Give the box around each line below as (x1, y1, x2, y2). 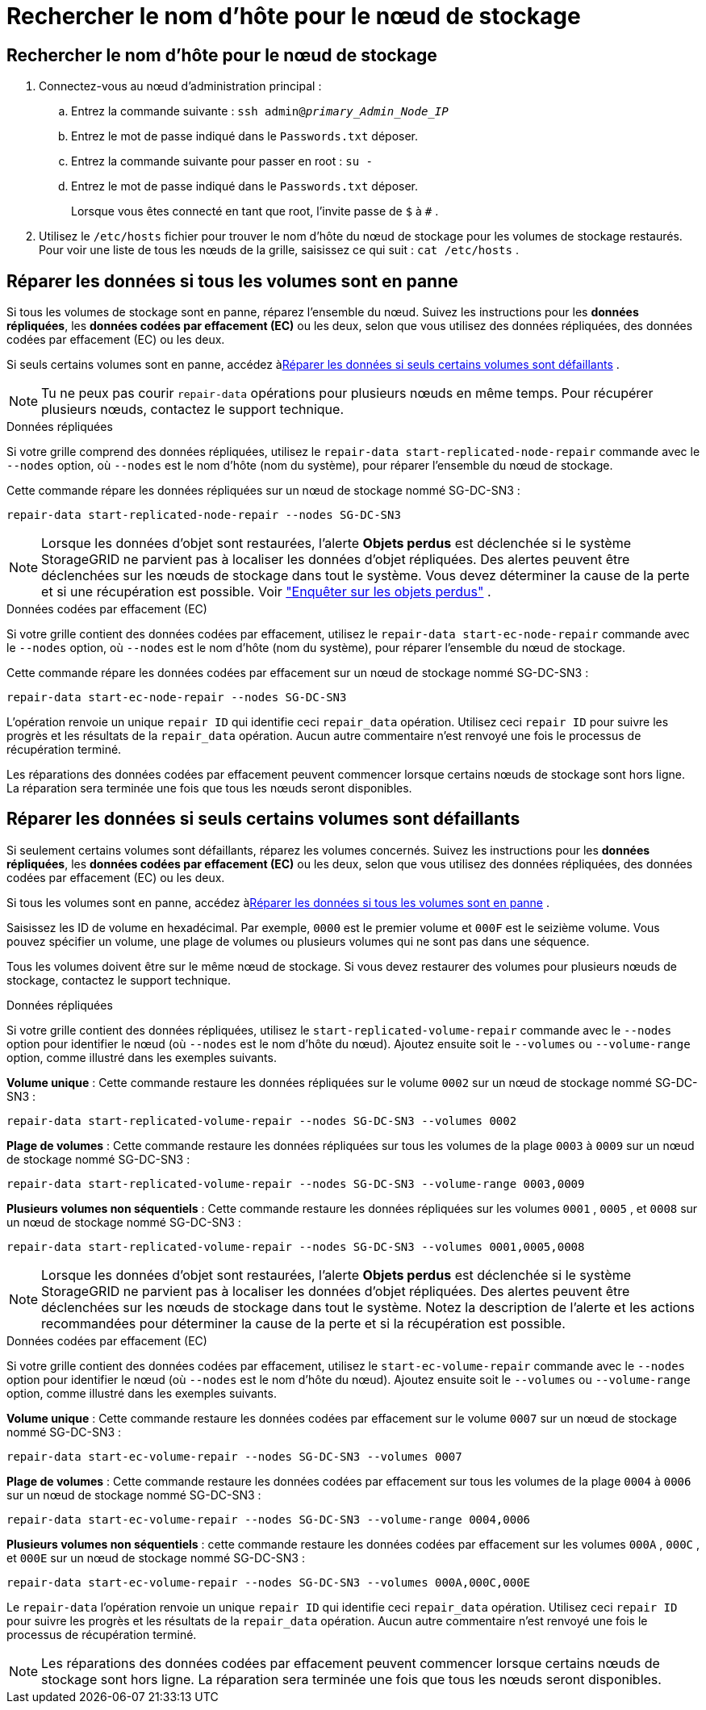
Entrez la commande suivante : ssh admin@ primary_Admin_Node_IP (71, 104, 449, 119)
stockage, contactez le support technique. (6, 972, 232, 987)
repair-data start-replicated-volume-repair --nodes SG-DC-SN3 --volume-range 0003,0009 (6, 1177, 585, 1190)
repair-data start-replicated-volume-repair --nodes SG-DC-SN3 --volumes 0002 (6, 1114, 517, 1127)
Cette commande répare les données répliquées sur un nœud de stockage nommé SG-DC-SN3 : (6, 483, 520, 498)
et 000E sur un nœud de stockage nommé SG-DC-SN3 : (6, 1550, 305, 1565)
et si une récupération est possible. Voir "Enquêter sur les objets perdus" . (41, 583, 491, 600)
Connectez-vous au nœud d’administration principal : (39, 79, 322, 94)
